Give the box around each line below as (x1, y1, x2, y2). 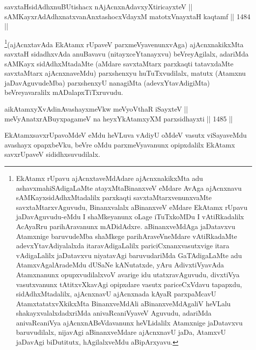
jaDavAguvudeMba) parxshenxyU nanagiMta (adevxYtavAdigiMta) (4, 77, 210, 87)
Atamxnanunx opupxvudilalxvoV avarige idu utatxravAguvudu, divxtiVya (16, 269, 240, 279)
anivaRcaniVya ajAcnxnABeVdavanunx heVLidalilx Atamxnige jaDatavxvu (16, 317, 243, 327)
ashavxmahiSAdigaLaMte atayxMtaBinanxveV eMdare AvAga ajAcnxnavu (16, 182, 242, 193)
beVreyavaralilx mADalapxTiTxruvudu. (4, 87, 123, 97)
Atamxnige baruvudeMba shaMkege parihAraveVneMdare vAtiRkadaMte (16, 231, 237, 241)
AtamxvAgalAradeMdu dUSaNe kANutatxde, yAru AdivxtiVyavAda (16, 260, 224, 270)
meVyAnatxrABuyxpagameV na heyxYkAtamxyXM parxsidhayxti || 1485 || (4, 113, 233, 123)
